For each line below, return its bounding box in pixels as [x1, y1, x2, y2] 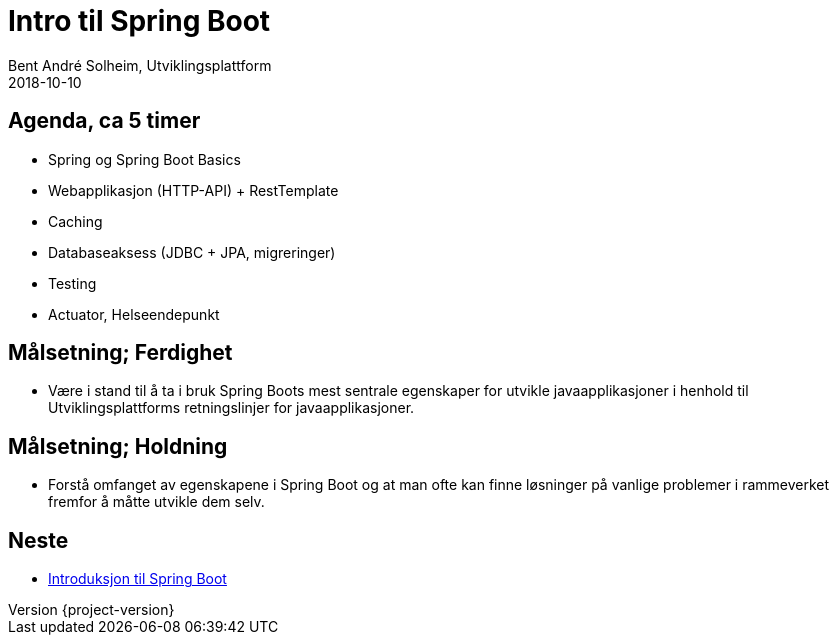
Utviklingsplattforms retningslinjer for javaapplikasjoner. [48, 399, 415, 417]
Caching [48, 212, 103, 230]
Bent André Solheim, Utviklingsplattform [8, 56, 272, 74]
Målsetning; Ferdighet [8, 340, 233, 366]
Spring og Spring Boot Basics [48, 150, 241, 168]
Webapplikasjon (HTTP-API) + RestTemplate [48, 181, 339, 199]
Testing [48, 274, 97, 292]
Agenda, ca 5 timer [8, 108, 201, 134]
